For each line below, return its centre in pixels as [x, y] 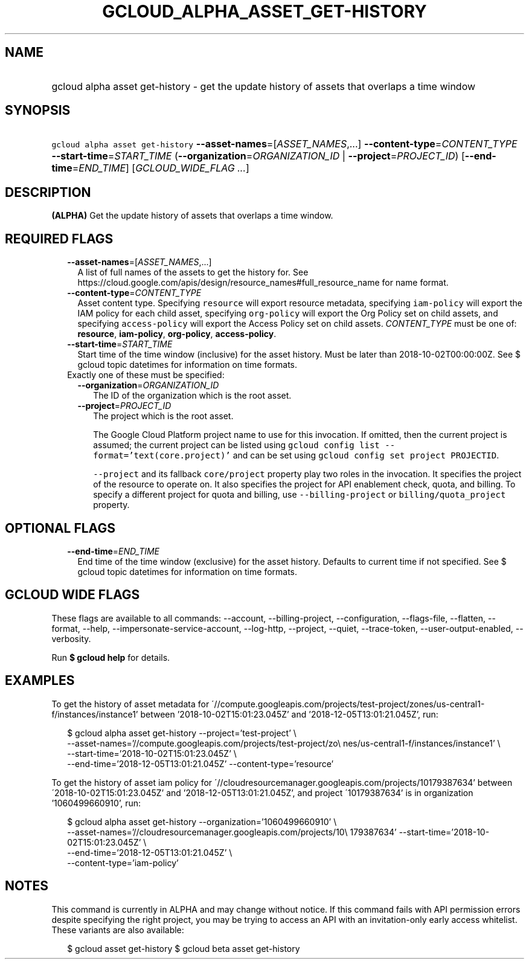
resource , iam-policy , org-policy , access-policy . [177, 334]
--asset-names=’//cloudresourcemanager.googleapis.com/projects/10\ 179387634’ [232, 832]
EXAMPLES [40, 681]
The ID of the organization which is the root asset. [192, 396]
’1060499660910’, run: [96, 803]
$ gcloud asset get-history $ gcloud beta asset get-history [184, 948]
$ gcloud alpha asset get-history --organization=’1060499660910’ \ [202, 821]
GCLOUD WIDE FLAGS [72, 595]
